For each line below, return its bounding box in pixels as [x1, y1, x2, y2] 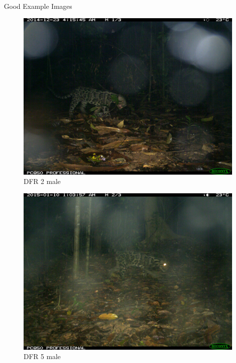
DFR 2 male [24, 176, 61, 186]
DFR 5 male [24, 351, 61, 362]
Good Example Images [4, 1, 72, 11]
